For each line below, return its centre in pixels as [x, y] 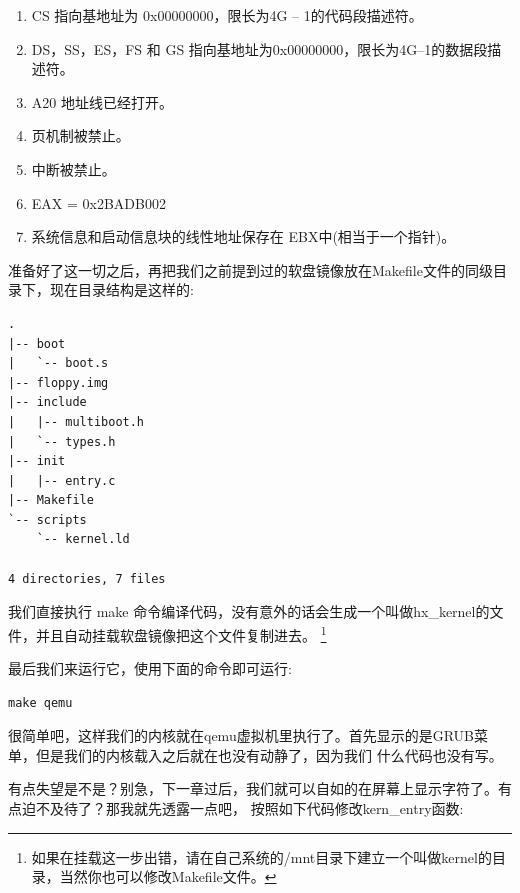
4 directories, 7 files [87, 578]
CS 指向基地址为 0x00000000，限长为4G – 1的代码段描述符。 [227, 15]
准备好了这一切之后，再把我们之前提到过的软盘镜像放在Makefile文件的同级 [250, 269]
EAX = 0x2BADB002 [98, 202]
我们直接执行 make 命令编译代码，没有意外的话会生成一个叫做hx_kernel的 [249, 611]
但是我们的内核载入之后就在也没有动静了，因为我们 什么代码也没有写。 [269, 754]
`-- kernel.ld [83, 539]
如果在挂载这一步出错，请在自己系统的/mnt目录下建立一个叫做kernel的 [261, 856]
